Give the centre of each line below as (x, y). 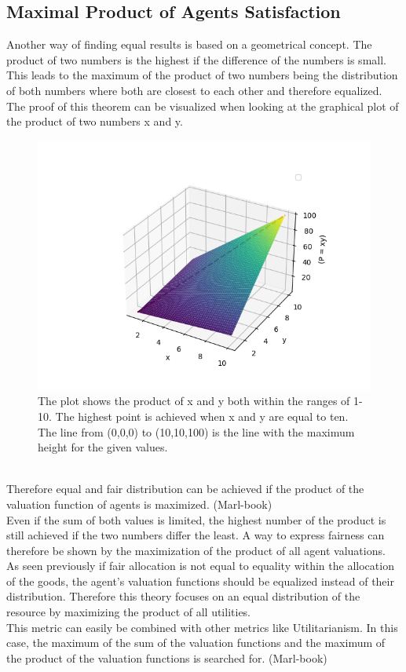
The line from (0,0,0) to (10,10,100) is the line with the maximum (196, 431)
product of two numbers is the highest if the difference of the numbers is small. (196, 59)
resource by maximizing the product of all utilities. (129, 612)
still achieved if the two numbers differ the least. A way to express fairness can (196, 535)
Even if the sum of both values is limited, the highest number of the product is (196, 519)
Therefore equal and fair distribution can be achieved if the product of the (185, 489)
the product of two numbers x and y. (95, 121)
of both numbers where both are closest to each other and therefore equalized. (194, 90)
